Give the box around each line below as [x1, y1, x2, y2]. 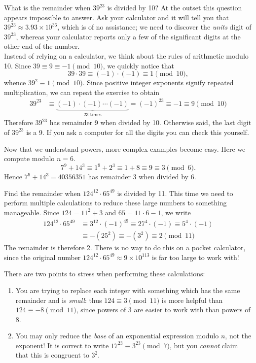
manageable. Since [4, 207, 59, 217]
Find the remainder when [4, 188, 81, 198]
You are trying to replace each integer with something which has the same [15, 285, 240, 295]
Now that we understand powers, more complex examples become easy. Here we [4, 143, 246, 154]
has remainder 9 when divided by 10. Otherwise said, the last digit [49, 117, 252, 128]
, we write [161, 207, 191, 217]
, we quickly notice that [103, 60, 174, 70]
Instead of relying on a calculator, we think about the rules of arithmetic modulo [4, 50, 249, 61]
